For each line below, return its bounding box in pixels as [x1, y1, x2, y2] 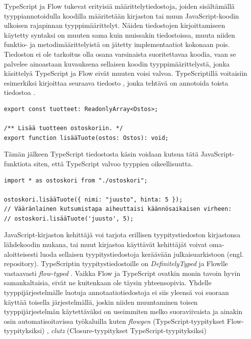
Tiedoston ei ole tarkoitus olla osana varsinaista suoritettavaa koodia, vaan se [4, 48, 236, 59]
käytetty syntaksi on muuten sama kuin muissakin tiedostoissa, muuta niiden [4, 29, 235, 40]
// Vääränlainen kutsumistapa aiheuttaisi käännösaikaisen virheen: [4, 205, 232, 213]
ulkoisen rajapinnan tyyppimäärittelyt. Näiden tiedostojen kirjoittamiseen [4, 20, 225, 30]
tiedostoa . [4, 87, 35, 97]
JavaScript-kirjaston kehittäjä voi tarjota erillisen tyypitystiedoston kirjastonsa [4, 229, 241, 240]
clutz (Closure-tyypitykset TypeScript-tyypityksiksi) [51, 325, 206, 336]
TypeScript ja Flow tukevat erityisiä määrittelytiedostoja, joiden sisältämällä [4, 1, 235, 11]
